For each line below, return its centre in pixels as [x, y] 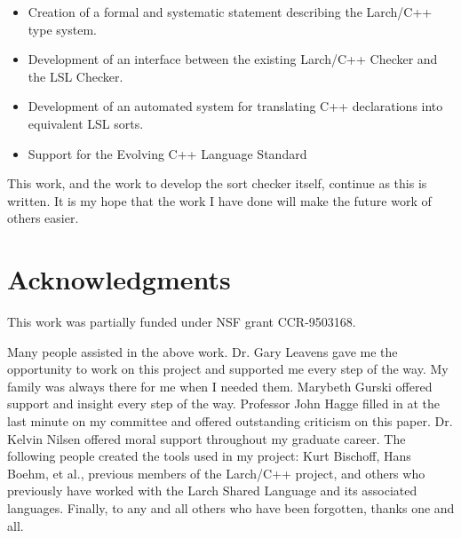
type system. [62, 29]
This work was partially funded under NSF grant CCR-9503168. [182, 322]
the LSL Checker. [76, 76]
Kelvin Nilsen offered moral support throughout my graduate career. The [207, 438]
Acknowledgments [119, 279]
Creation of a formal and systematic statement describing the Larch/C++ [230, 12]
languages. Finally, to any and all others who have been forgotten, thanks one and [231, 508]
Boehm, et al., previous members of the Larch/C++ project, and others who [216, 473]
